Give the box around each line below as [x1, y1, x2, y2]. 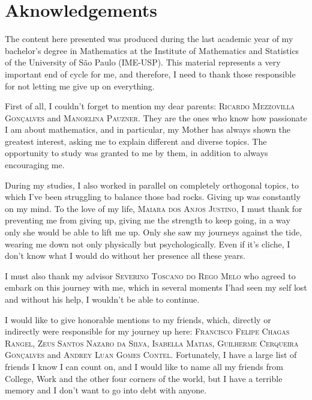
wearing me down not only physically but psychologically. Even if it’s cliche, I [5, 237, 290, 250]
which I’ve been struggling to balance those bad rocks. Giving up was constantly [5, 190, 301, 203]
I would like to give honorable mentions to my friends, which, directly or [5, 313, 271, 326]
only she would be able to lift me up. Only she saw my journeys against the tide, [5, 226, 302, 238]
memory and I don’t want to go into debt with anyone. [5, 384, 207, 396]
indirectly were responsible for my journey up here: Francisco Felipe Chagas [5, 325, 290, 338]
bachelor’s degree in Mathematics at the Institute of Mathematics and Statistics [5, 44, 299, 56]
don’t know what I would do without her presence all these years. [5, 249, 245, 262]
